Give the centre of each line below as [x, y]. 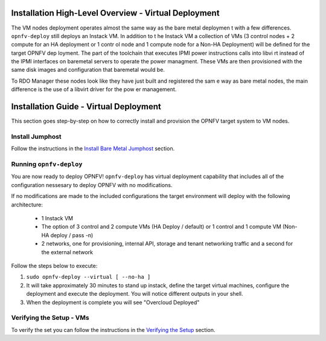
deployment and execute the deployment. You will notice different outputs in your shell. [135, 294]
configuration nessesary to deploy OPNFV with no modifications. [92, 185]
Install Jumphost [36, 136]
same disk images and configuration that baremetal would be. [88, 70]
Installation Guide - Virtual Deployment [86, 107]
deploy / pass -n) [72, 235]
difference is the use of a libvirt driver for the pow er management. [94, 89]
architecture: [27, 205]
